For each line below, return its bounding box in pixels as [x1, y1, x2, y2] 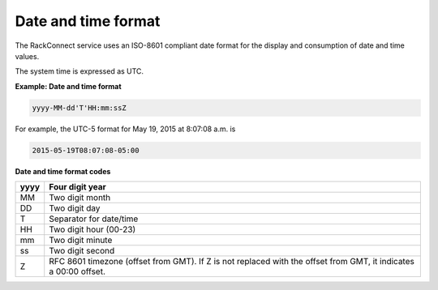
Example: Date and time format [15, 81, 122, 91]
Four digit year [49, 181, 107, 193]
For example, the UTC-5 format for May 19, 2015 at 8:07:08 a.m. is [15, 124, 236, 134]
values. [15, 51, 40, 61]
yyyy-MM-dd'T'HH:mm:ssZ [32, 103, 127, 113]
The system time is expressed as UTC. [15, 66, 144, 76]
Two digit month [49, 192, 111, 203]
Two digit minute [49, 235, 113, 246]
